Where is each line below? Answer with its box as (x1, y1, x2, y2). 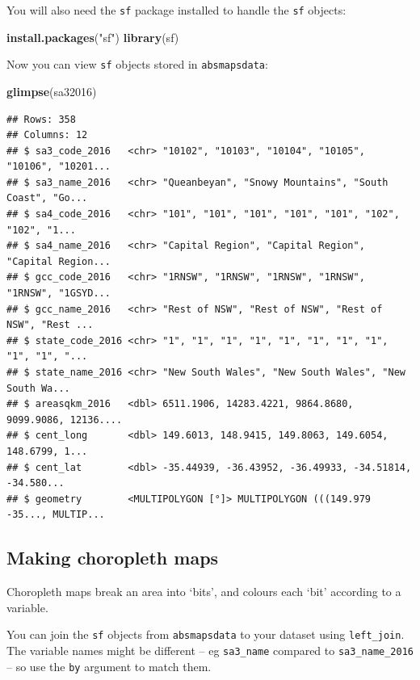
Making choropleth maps (6, 545, 219, 570)
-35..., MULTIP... (6, 509, 105, 521)
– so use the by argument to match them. (6, 657, 212, 674)
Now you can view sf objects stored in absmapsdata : (6, 56, 268, 73)
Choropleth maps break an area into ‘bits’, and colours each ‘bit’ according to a (6, 583, 401, 600)
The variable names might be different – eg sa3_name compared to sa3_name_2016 (6, 641, 414, 658)
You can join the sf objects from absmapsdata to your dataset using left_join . (6, 626, 405, 643)
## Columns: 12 (6, 129, 88, 141)
